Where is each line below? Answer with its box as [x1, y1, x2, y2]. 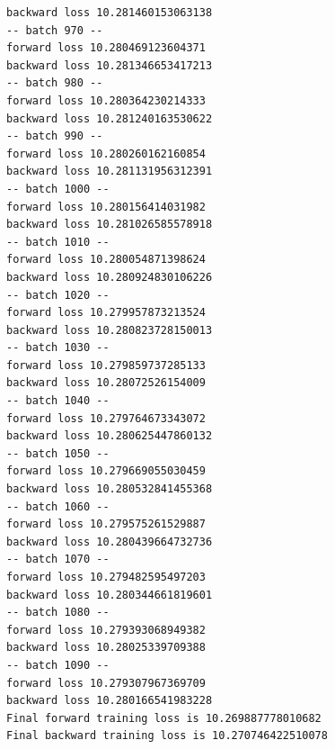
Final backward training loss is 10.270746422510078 [6, 729, 328, 743]
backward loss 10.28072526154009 [6, 376, 206, 390]
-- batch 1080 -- [6, 606, 110, 619]
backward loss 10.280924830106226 [6, 270, 213, 284]
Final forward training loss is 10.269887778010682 [6, 711, 322, 725]
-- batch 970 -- [6, 23, 103, 37]
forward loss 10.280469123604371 [6, 41, 206, 55]
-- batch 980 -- [6, 77, 103, 90]
